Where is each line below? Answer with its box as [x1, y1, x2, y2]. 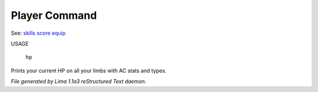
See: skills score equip [11, 29, 66, 37]
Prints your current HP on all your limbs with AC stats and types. [11, 67, 167, 74]
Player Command [11, 9, 97, 22]
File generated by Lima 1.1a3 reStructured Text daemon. [11, 78, 147, 85]
